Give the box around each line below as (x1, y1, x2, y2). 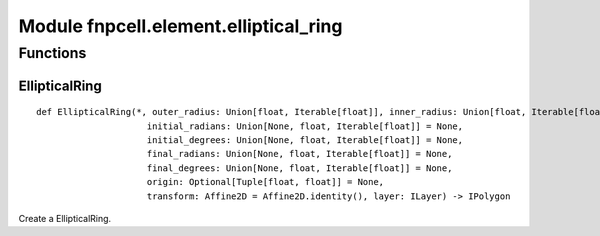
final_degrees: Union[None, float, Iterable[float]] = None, (146, 162, 453, 174)
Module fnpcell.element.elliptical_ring (18, 15, 343, 37)
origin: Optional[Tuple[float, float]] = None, (146, 176, 385, 188)
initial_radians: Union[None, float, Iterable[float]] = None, (146, 120, 464, 132)
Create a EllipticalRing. (18, 212, 112, 224)
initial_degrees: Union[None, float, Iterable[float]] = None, (146, 135, 464, 145)
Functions (18, 44, 87, 62)
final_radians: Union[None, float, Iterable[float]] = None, (146, 148, 453, 160)
